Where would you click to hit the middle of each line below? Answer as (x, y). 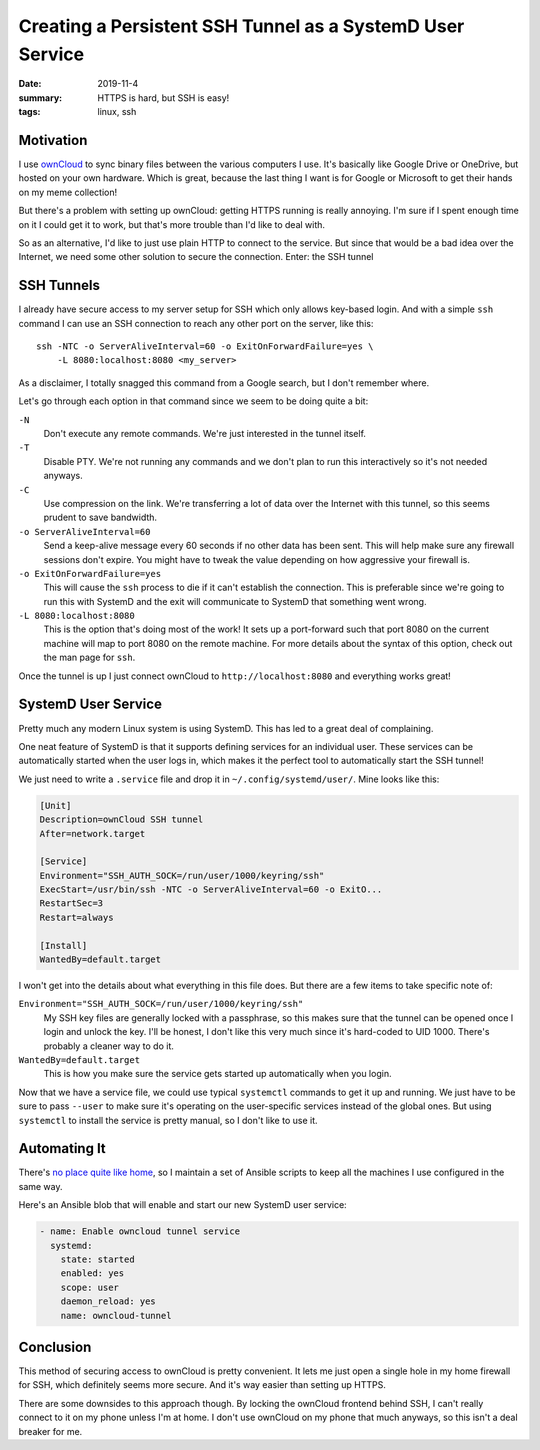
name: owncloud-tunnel (116, 1315)
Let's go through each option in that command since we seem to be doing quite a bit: (193, 401)
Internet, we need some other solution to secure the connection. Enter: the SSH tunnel (196, 257)
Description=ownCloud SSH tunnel (121, 819)
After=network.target (92, 833)
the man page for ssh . (89, 657)
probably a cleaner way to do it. (109, 1046)
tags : (29, 112)
